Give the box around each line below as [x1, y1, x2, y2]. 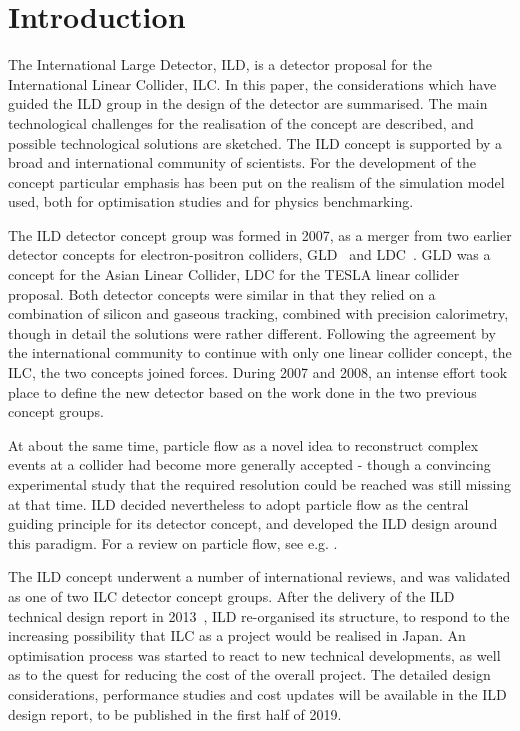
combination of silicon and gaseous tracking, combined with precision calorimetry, [8, 303, 509, 324]
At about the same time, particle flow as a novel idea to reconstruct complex [8, 434, 479, 455]
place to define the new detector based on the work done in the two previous [8, 381, 477, 402]
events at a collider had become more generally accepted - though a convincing [8, 454, 491, 475]
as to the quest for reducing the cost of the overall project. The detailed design [8, 664, 491, 685]
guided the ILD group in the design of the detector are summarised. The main [8, 93, 488, 114]
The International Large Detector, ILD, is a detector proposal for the [8, 54, 432, 75]
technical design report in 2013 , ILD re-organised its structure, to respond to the [8, 605, 510, 626]
